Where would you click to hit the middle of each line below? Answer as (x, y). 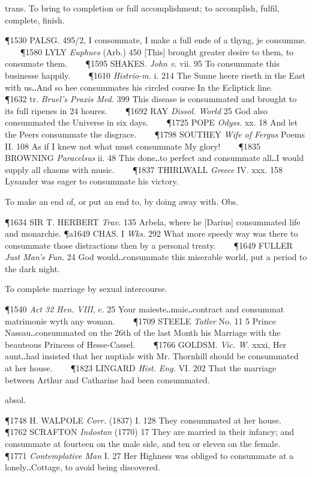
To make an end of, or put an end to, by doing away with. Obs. (122, 201)
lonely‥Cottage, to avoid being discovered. (82, 467)
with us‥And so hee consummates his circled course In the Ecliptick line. (139, 87)
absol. (16, 400)
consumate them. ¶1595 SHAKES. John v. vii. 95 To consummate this (142, 63)
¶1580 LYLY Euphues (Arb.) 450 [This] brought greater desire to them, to (157, 51)
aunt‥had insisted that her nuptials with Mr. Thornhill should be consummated (152, 356)
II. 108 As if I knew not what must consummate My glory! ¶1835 (133, 146)
